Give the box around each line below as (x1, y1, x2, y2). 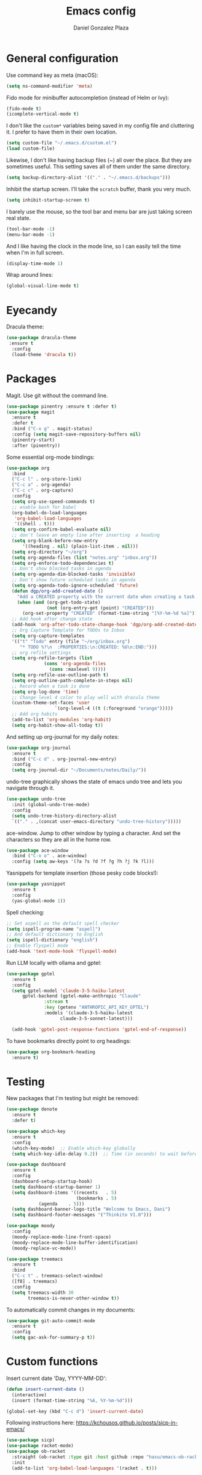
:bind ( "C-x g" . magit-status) (11, 426, 93, 432)
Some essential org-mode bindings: (6, 453, 95, 461)
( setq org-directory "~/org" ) (11, 549, 87, 555)
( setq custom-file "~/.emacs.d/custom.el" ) (6, 140, 117, 146)
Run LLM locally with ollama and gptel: (6, 959, 102, 966)
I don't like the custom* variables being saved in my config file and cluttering (6, 122, 194, 129)
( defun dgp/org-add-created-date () (11, 588, 103, 594)
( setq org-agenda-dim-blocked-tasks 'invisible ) (11, 571, 136, 577)
